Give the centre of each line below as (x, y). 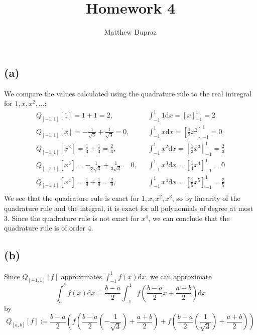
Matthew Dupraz (131, 32)
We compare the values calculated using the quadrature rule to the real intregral (128, 93)
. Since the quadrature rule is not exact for (73, 218)
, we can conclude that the (189, 218)
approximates (82, 276)
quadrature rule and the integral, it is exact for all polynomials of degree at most (129, 208)
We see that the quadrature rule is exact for (72, 198)
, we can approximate (179, 276)
